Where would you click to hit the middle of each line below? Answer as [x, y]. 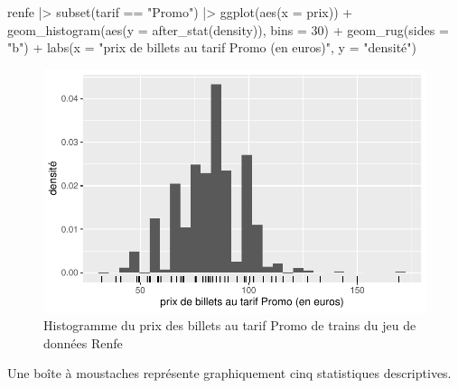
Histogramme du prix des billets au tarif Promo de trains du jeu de [230, 325]
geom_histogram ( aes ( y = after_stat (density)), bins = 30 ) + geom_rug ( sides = [228, 29]
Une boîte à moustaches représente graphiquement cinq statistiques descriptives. [229, 373]
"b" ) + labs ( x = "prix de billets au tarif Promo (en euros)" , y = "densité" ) [212, 47]
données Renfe [83, 342]
